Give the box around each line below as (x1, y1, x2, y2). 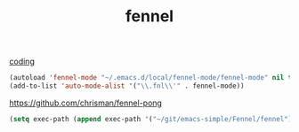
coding (9, 56, 36, 67)
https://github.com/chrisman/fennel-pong (9, 97, 163, 108)
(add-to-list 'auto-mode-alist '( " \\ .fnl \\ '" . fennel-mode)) (9, 82, 245, 90)
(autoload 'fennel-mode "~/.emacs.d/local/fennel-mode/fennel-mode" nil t (9, 74, 293, 82)
